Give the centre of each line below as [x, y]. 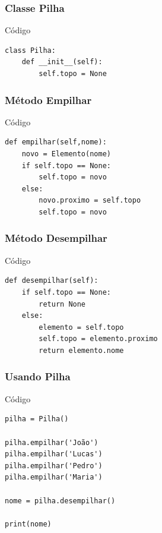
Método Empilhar [48, 100]
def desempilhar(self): [52, 281]
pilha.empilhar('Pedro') [54, 466]
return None [62, 304]
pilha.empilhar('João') [52, 442]
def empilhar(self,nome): [56, 142]
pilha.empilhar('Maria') [54, 477]
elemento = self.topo [81, 327]
